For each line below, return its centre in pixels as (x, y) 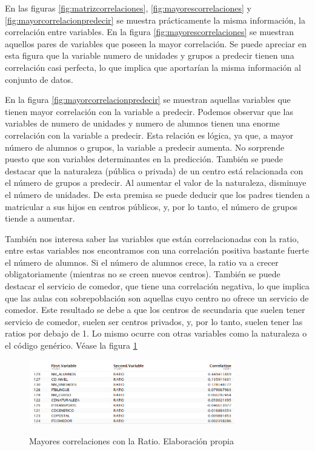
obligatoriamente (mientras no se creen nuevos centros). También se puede (143, 274)
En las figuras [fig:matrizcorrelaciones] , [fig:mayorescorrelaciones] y (128, 8)
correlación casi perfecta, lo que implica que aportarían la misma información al (153, 67)
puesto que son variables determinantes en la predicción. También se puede (144, 159)
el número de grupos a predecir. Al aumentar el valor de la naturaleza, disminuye (156, 183)
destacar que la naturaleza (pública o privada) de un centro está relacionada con (154, 170)
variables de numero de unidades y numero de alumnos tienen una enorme (142, 123)
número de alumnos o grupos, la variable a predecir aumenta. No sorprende (145, 147)
